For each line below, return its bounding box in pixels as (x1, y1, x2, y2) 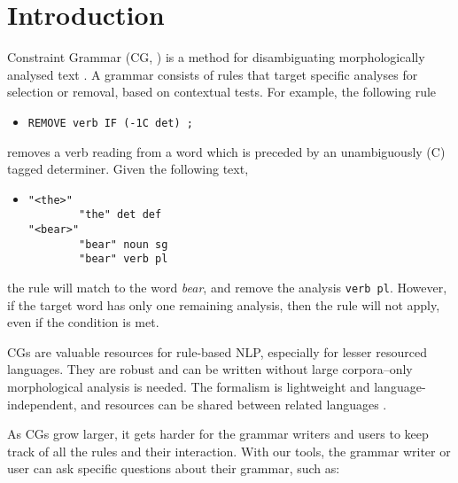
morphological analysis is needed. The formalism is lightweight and (7, 378, 370, 396)
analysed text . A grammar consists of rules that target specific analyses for (7, 65, 418, 83)
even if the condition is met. (7, 313, 159, 331)
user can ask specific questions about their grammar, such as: (7, 459, 340, 478)
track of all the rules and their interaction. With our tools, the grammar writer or (7, 441, 451, 460)
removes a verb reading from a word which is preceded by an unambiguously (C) (7, 142, 446, 160)
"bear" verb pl (79, 253, 168, 266)
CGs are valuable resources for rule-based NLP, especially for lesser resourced (7, 342, 427, 361)
